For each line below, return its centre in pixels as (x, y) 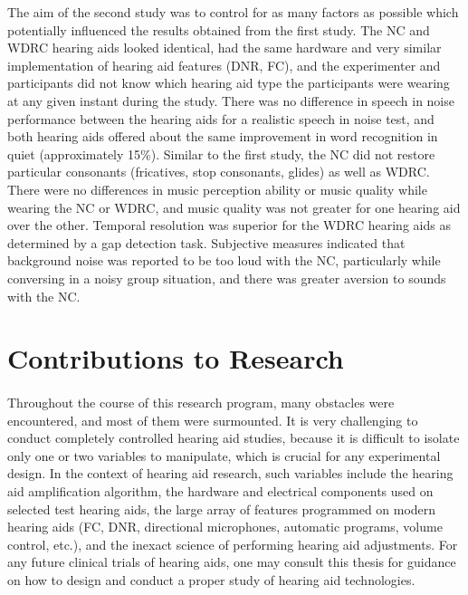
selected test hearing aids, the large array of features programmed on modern (222, 509)
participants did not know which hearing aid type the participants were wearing (229, 83)
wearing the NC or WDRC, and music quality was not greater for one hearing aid (234, 207)
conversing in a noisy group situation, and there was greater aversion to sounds (227, 278)
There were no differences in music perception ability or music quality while (217, 189)
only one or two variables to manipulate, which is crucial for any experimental (224, 455)
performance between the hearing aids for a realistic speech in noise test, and (221, 118)
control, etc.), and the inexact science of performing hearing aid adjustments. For (233, 544)
